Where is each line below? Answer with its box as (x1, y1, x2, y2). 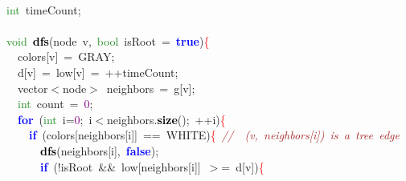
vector (17, 79, 48, 96)
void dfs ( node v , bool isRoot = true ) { (6, 32, 210, 49)
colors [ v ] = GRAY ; (17, 48, 115, 65)
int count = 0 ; (18, 95, 93, 112)
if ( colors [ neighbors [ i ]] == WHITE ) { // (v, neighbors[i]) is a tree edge (29, 127, 400, 143)
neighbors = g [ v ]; (106, 79, 195, 96)
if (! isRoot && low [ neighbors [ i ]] (40, 158, 201, 175)
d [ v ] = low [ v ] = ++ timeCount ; (17, 63, 178, 80)
